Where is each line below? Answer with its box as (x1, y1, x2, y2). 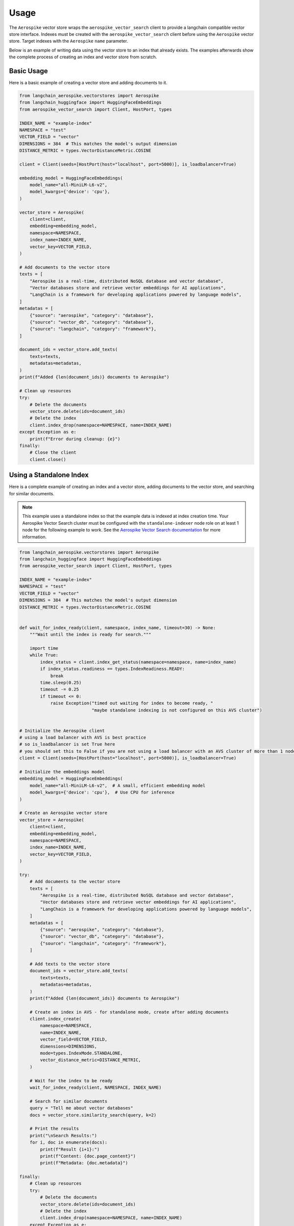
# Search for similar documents (29, 1098, 108, 1104)
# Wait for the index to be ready (29, 1078, 113, 1083)
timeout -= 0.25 (40, 687, 79, 692)
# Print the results (29, 1126, 79, 1131)
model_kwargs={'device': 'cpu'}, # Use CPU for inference (29, 790, 175, 795)
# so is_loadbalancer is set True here (19, 741, 115, 747)
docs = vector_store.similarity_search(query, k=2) (29, 1112, 157, 1118)
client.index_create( (29, 1016, 82, 1022)
